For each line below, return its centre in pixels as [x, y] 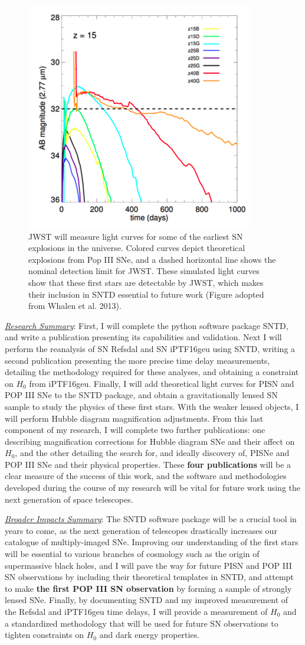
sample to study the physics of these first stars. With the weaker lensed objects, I [152, 406]
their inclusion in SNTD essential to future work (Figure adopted [146, 294]
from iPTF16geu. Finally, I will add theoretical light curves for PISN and [162, 383]
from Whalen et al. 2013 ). [75, 306]
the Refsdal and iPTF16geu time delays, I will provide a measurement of [136, 611]
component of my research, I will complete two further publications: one [135, 430]
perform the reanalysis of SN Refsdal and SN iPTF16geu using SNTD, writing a [150, 348]
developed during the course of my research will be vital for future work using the [153, 488]
